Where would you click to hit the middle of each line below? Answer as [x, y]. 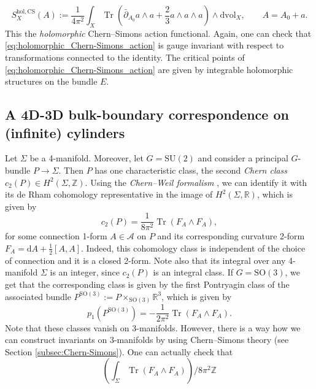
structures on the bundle [51, 81]
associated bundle [38, 296]
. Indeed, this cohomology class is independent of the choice [193, 248]
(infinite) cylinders [65, 132]
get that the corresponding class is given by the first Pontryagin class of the [147, 284]
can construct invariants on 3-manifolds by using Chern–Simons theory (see [147, 340]
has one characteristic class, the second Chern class [191, 170]
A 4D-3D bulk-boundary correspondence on [147, 114]
